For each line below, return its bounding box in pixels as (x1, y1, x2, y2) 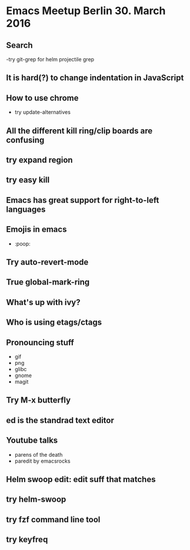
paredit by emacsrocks (14, 457, 71, 464)
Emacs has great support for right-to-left (6, 195, 159, 205)
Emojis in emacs (6, 224, 67, 234)
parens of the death (14, 451, 63, 458)
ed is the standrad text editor (6, 415, 115, 425)
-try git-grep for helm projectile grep (6, 56, 95, 63)
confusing (6, 135, 45, 145)
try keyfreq (6, 535, 48, 545)
